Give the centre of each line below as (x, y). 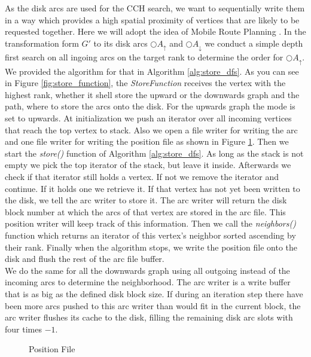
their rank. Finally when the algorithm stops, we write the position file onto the (151, 247)
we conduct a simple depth (254, 43)
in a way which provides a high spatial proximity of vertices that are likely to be (152, 19)
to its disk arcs (121, 43)
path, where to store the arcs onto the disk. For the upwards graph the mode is (150, 106)
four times (23, 329)
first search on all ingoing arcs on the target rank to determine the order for (144, 57)
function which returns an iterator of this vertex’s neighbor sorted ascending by (150, 235)
